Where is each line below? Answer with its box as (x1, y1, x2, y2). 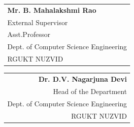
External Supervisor (7, 17, 68, 27)
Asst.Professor (7, 29, 50, 39)
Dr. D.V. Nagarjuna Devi (38, 73, 127, 84)
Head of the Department (53, 86, 127, 96)
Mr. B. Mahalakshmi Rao (7, 4, 97, 15)
